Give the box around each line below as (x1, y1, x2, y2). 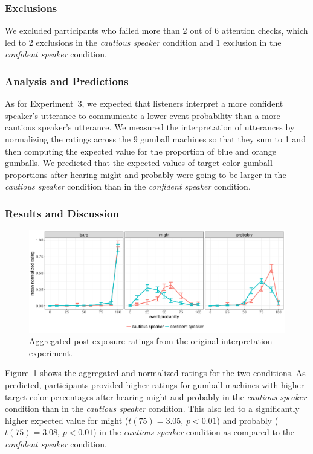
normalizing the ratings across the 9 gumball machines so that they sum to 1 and (5, 133, 306, 145)
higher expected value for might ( (5, 414, 129, 426)
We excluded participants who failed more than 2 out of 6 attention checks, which (5, 24, 308, 37)
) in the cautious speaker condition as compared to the (93, 426, 295, 438)
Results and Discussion (5, 205, 119, 220)
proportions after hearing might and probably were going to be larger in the (5, 168, 286, 181)
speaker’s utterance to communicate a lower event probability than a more (5, 109, 280, 121)
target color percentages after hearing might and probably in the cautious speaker (5, 390, 307, 403)
